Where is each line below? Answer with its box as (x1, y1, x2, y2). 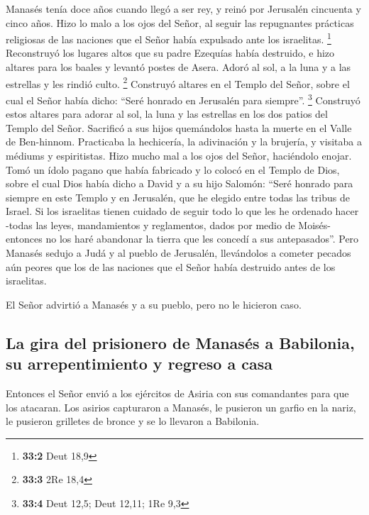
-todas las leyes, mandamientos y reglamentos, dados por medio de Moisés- (6, 217, 331, 232)
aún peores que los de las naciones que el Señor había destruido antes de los (6, 259, 336, 274)
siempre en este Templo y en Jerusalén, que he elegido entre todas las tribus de (6, 189, 350, 204)
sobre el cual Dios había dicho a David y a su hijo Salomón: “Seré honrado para (6, 176, 353, 191)
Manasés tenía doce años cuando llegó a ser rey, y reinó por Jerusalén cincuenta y (6, 1, 361, 16)
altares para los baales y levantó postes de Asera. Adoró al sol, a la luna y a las (6, 60, 351, 74)
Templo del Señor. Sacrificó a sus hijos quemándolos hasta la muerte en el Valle (6, 120, 352, 135)
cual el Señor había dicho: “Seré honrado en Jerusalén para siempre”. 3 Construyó (6, 90, 360, 107)
